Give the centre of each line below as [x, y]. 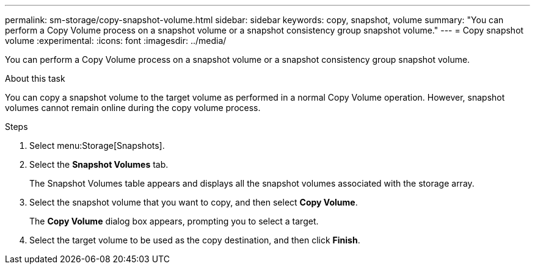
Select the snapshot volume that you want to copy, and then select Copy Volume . [194, 202]
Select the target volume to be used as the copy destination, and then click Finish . [195, 240]
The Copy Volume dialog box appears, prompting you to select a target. [174, 221]
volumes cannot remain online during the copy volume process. [133, 108]
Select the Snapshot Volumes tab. [99, 164]
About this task [35, 78]
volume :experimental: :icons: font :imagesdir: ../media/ [116, 41]
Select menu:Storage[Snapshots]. [97, 145]
